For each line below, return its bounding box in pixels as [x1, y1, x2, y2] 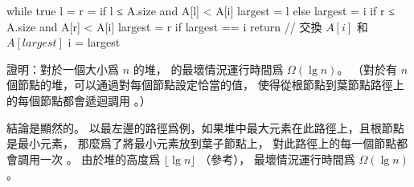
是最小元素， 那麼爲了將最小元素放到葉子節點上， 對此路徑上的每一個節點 [6, 135, 397, 152]
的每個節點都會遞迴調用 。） [6, 91, 151, 108]
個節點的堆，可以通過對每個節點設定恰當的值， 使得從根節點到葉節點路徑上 [6, 76, 404, 93]
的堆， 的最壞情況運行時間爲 [133, 60, 284, 77]
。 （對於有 [337, 60, 398, 77]
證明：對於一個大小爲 [6, 60, 119, 77]
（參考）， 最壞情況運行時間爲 [199, 150, 355, 167]
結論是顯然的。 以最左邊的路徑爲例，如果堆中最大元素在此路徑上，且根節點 [6, 119, 404, 136]
